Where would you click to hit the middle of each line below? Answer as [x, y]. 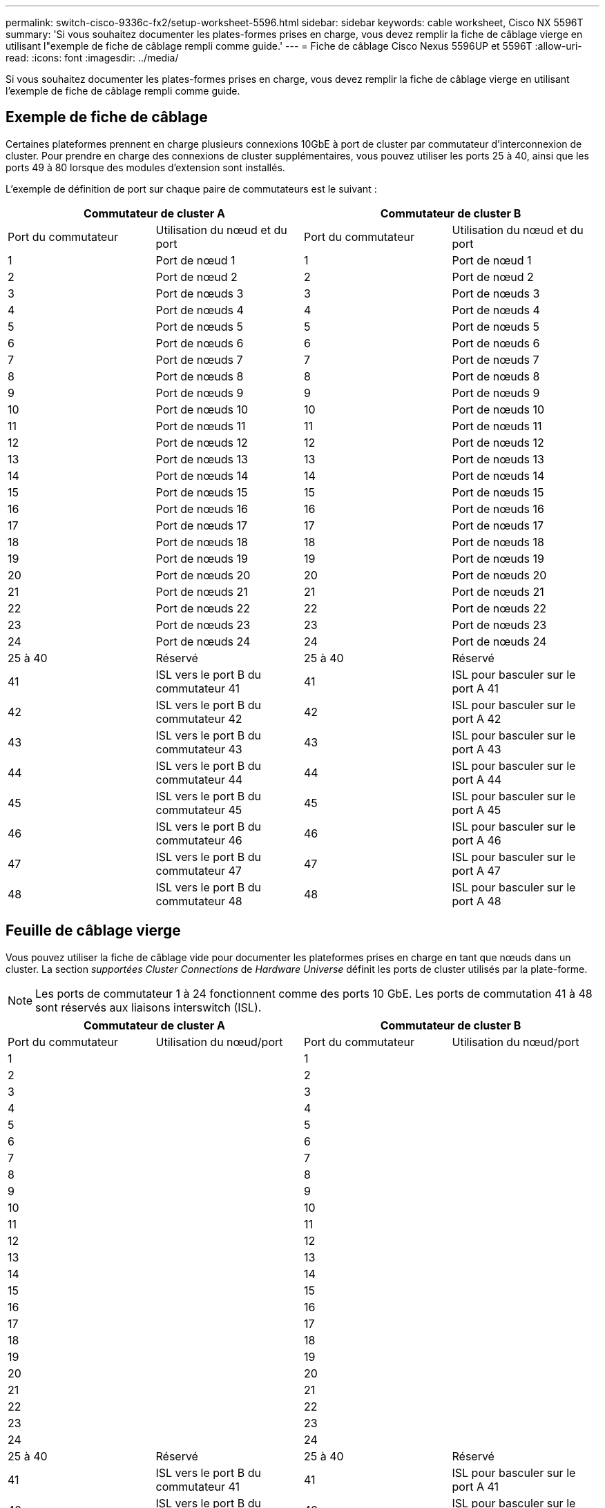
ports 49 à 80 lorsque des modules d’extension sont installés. [145, 167]
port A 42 [477, 718]
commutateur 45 [199, 810]
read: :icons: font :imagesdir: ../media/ [92, 58]
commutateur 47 [199, 870]
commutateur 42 [199, 718]
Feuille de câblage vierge [93, 931]
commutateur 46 [199, 840]
